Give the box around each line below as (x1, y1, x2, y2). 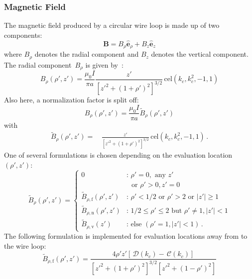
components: (4, 29, 42, 40)
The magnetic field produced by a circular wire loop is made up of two (4, 20, 220, 30)
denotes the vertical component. (151, 49, 249, 59)
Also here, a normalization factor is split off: (4, 94, 139, 105)
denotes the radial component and (34, 49, 139, 59)
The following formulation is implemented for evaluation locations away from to (4, 231, 248, 241)
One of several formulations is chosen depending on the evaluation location (4, 150, 233, 160)
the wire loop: (4, 240, 46, 251)
